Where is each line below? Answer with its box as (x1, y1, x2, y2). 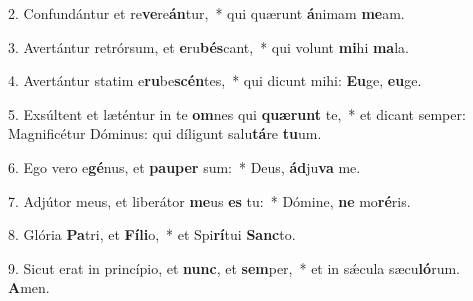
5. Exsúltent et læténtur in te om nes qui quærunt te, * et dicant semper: (8, 103, 466, 124)
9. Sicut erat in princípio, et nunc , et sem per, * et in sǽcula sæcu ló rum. (8, 257, 460, 278)
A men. (8, 277, 50, 298)
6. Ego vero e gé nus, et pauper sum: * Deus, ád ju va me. (8, 156, 361, 177)
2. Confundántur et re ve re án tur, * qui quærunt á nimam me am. (8, 3, 405, 23)
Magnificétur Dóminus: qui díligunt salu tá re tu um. (8, 123, 322, 144)
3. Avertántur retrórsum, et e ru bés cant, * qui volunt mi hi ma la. (8, 36, 409, 57)
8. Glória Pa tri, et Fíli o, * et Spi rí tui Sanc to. (8, 224, 296, 245)
